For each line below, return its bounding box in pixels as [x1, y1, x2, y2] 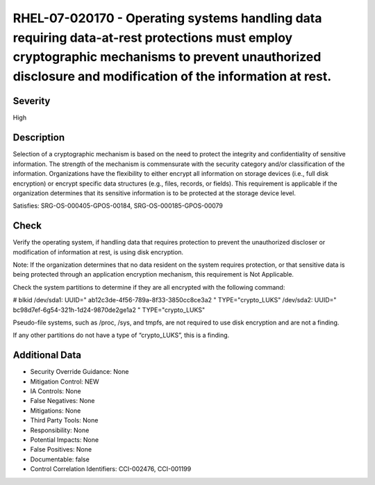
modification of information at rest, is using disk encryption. [12, 247, 184, 256]
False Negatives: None [30, 397, 95, 405]
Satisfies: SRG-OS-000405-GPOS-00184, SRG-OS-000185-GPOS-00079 [12, 202, 224, 210]
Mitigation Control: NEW [30, 377, 100, 386]
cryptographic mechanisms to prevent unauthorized [12, 49, 322, 65]
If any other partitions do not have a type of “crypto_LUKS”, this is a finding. [12, 331, 230, 340]
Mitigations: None [30, 406, 81, 415]
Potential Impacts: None [30, 435, 99, 444]
